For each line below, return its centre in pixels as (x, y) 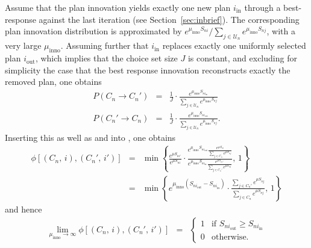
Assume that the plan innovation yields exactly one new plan (118, 7)
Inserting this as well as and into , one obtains (90, 137)
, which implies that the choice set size (106, 58)
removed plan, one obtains (53, 82)
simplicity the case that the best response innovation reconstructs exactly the (148, 70)
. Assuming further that (105, 45)
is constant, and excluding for (242, 58)
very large (23, 45)
